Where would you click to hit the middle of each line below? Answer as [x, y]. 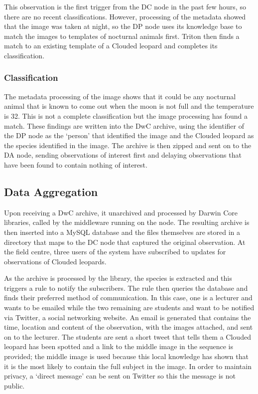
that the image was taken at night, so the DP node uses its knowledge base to [123, 26]
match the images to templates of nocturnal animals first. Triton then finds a [122, 36]
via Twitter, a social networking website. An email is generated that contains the [128, 317]
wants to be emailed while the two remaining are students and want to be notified [129, 307]
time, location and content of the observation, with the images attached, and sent [129, 327]
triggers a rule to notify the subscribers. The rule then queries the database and [126, 288]
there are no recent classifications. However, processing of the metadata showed [125, 16]
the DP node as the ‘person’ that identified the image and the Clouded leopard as [129, 135]
